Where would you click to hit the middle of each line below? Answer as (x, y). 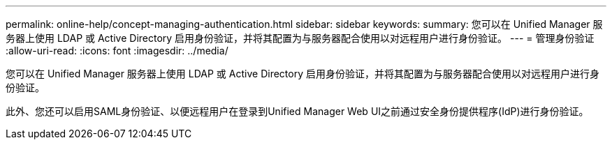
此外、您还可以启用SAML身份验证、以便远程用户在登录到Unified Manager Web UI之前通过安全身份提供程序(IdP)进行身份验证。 (297, 111)
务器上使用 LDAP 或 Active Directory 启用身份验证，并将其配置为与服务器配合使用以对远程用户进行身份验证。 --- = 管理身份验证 (300, 38)
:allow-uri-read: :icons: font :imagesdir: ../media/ (117, 51)
